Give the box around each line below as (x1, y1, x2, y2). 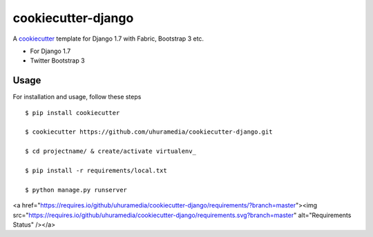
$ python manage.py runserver (25, 186, 128, 194)
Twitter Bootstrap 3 (30, 56, 86, 65)
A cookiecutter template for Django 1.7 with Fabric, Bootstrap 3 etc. (12, 34, 204, 43)
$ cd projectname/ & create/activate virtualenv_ (25, 147, 197, 155)
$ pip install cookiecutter (25, 109, 120, 116)
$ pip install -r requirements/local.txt (25, 166, 167, 174)
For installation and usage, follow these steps (12, 93, 142, 101)
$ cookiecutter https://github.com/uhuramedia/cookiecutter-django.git (25, 128, 273, 136)
